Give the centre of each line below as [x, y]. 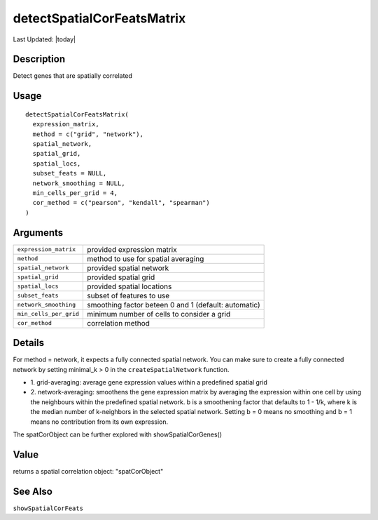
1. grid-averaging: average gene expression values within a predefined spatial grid [149, 382]
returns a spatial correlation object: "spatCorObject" [88, 471]
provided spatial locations [129, 286]
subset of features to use [128, 295]
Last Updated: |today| [44, 39]
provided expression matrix [132, 249]
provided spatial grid [121, 277]
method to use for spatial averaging [146, 258]
